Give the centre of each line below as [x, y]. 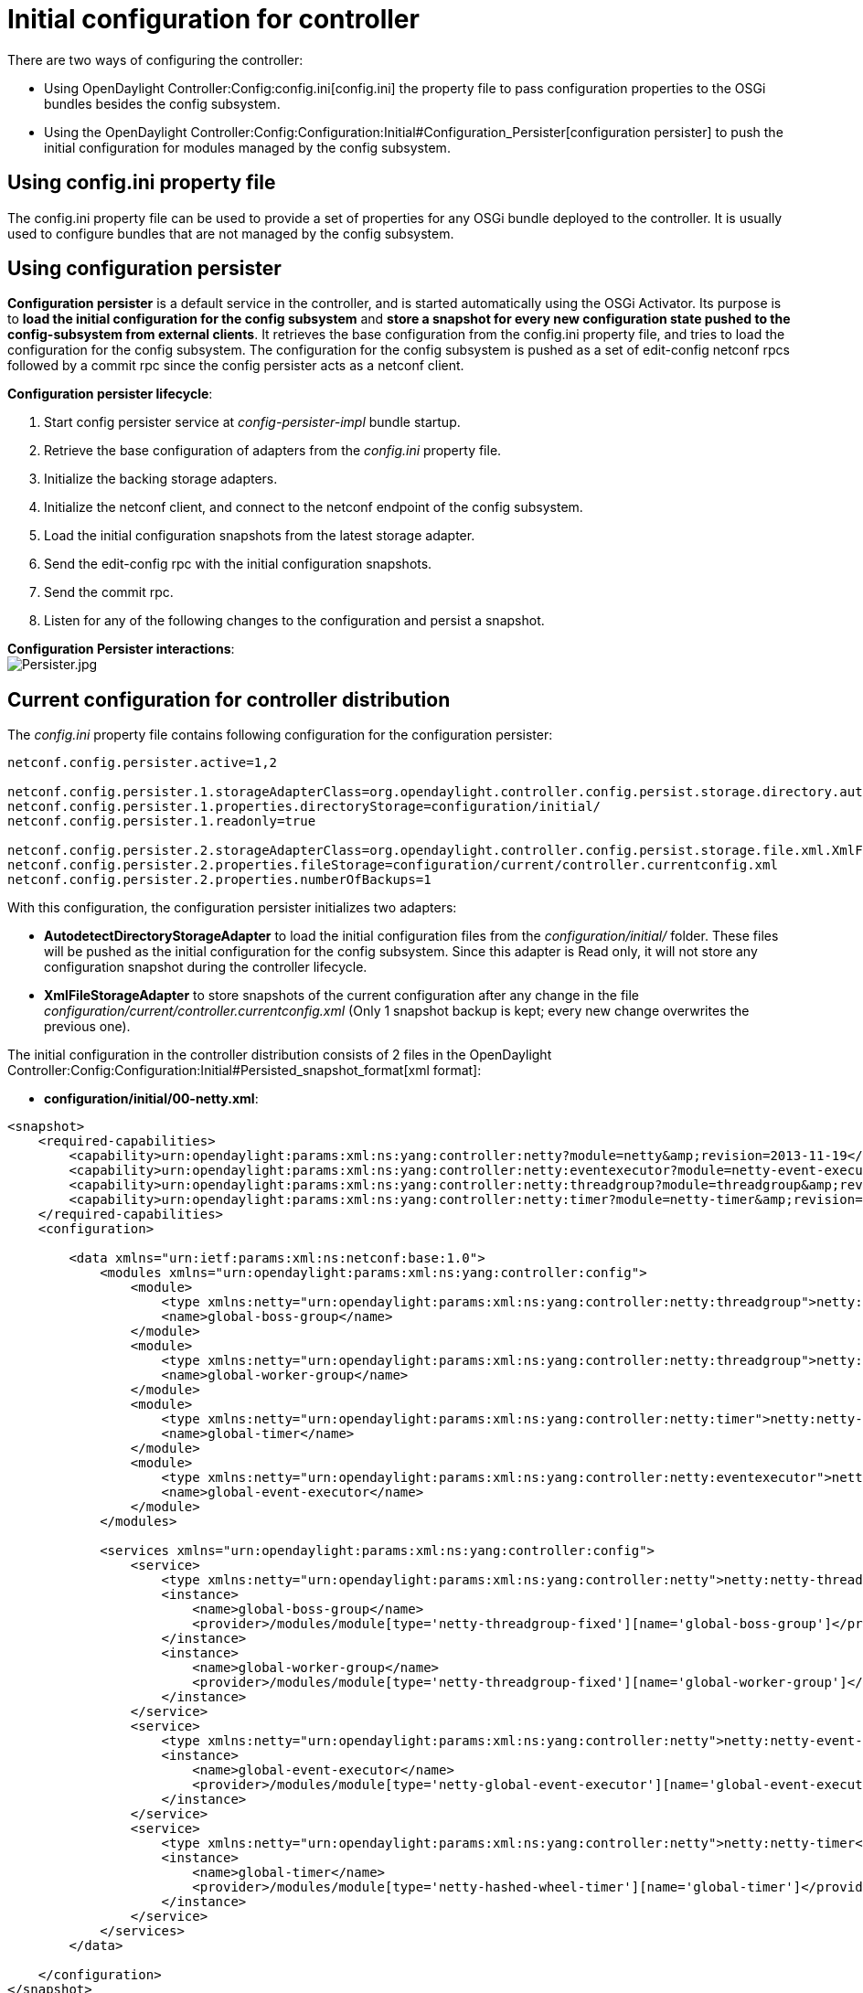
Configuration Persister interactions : [121, 649]
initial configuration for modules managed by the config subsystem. [247, 147]
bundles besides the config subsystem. [162, 103]
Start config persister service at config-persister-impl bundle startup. [252, 422]
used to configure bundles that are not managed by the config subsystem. [231, 233]
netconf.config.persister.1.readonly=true [162, 821]
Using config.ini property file [142, 183]
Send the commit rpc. [109, 592]
